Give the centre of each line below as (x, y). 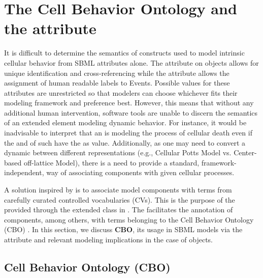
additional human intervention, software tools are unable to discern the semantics (131, 112)
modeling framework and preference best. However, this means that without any (129, 103)
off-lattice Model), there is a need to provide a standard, (111, 162)
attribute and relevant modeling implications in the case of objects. (108, 239)
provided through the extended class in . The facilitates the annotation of (119, 210)
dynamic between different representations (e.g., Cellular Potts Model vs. (118, 152)
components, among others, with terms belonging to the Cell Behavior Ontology (129, 219)
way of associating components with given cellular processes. (140, 172)
